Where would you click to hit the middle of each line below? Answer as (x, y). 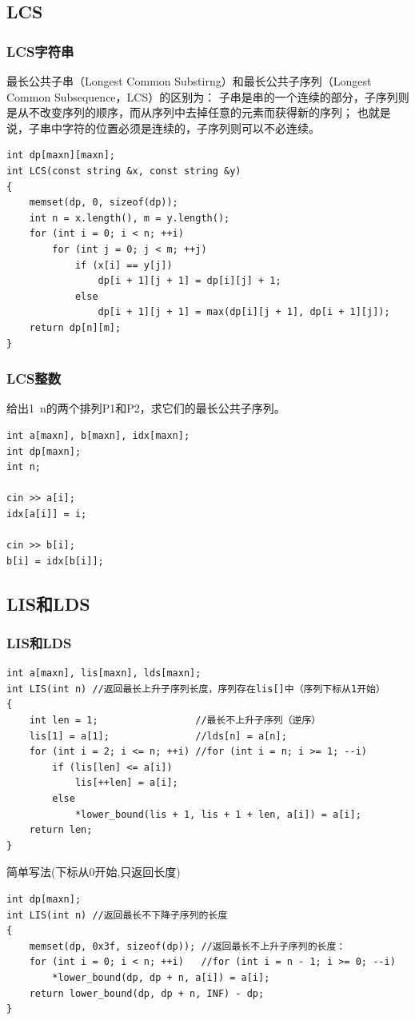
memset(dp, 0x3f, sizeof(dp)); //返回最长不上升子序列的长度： (188, 946)
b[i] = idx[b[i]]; (55, 561)
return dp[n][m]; (75, 327)
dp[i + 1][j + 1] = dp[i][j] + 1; (190, 281)
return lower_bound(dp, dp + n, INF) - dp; (147, 993)
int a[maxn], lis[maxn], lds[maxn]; (104, 673)
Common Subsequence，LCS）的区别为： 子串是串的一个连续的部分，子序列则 (208, 96)
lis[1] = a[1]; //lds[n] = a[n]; (158, 736)
